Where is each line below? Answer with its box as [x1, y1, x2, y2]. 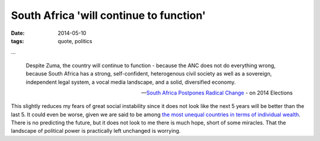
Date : [11, 29, 25, 37]
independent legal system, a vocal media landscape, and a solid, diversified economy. [25, 78, 236, 86]
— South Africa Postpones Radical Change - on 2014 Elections [141, 89, 293, 96]
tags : [11, 37, 24, 44]
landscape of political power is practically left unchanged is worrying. [11, 127, 181, 135]
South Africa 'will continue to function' [11, 9, 206, 22]
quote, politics [57, 37, 92, 44]
